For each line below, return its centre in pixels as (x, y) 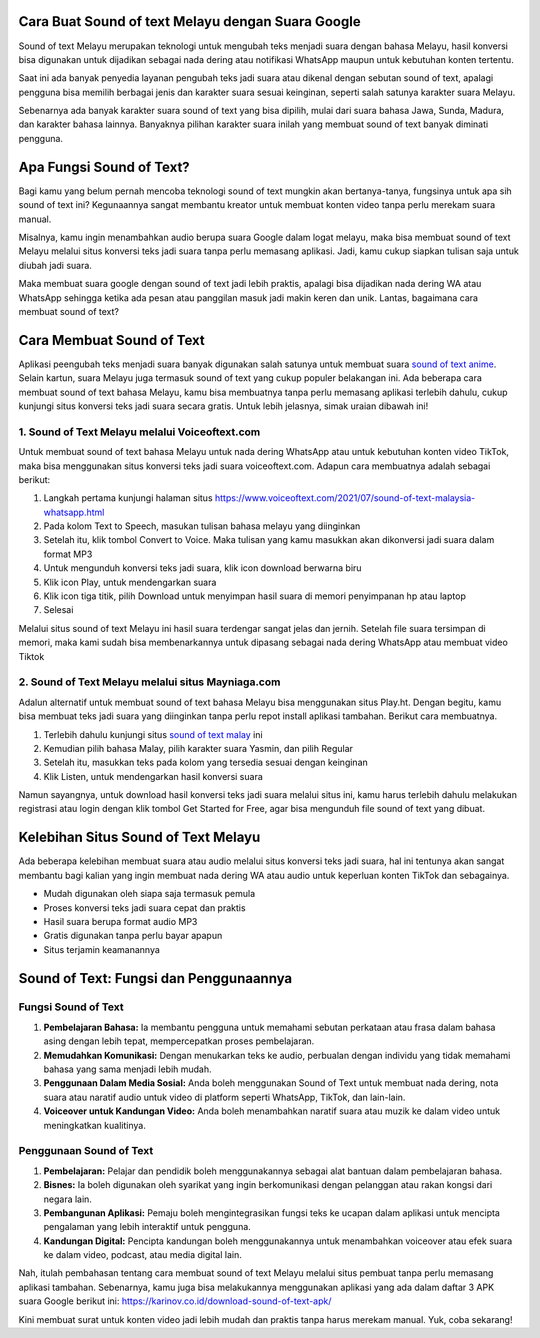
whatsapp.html (74, 512)
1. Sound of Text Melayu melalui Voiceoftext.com (139, 432)
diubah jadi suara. (55, 265)
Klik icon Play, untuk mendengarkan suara (130, 582)
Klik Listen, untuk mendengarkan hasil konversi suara (153, 776)
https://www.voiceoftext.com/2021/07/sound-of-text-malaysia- (345, 498)
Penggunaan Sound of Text (86, 1151)
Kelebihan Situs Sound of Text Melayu (139, 837)
